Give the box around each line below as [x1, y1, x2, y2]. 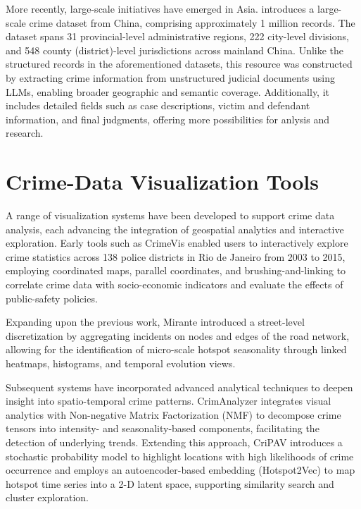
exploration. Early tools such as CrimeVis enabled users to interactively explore [6, 235, 348, 250]
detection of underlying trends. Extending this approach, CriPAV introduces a [6, 434, 343, 449]
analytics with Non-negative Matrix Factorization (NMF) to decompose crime [6, 407, 341, 422]
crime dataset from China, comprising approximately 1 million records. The [29, 15, 355, 30]
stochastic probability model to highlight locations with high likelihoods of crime [6, 448, 354, 463]
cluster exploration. [6, 490, 89, 505]
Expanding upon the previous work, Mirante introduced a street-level [6, 314, 305, 329]
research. [6, 125, 44, 140]
